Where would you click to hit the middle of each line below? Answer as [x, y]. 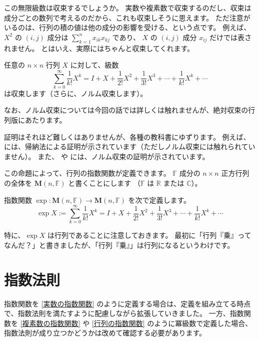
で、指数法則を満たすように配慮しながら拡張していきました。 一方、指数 [124, 313]
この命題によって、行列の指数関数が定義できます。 [87, 173]
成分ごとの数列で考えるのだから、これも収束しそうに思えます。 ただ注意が [127, 17]
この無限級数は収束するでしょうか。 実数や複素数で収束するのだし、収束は [128, 8]
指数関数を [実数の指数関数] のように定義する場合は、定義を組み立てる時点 [127, 303]
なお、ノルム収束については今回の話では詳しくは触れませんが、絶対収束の [126, 110]
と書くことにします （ [104, 183]
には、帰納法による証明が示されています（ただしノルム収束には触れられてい [130, 146]
